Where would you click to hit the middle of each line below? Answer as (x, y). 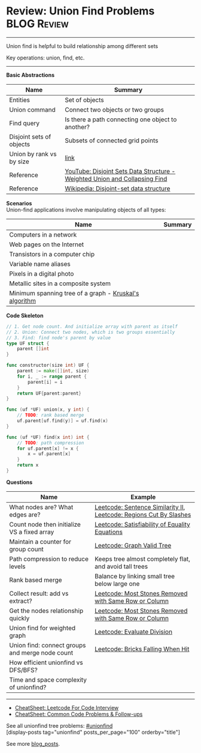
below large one (117, 584)
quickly (19, 618)
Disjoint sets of (30, 136)
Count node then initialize (45, 524)
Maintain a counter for (40, 542)
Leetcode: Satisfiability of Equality (142, 524)
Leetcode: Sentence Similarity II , (140, 507)
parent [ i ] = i (45, 382)
